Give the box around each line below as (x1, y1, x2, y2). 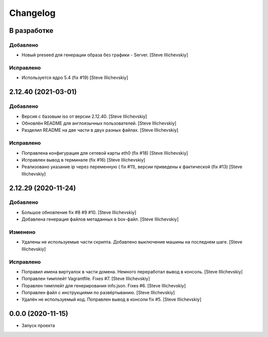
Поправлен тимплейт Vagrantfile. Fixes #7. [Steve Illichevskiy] (21, 276, 150, 282)
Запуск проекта (21, 323, 55, 329)
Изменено (9, 229, 36, 236)
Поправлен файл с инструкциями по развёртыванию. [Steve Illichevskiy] (21, 290, 175, 296)
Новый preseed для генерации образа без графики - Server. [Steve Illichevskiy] (21, 52, 188, 58)
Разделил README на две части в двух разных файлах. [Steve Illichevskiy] (21, 127, 179, 133)
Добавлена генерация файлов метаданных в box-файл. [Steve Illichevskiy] (21, 216, 179, 222)
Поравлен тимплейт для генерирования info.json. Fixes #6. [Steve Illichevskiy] (21, 282, 186, 288)
